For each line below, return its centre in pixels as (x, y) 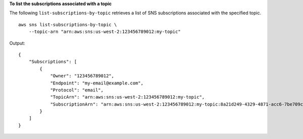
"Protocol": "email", (77, 90)
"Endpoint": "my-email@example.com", (97, 83)
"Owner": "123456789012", (82, 76)
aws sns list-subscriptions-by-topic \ (68, 25)
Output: (17, 43)
